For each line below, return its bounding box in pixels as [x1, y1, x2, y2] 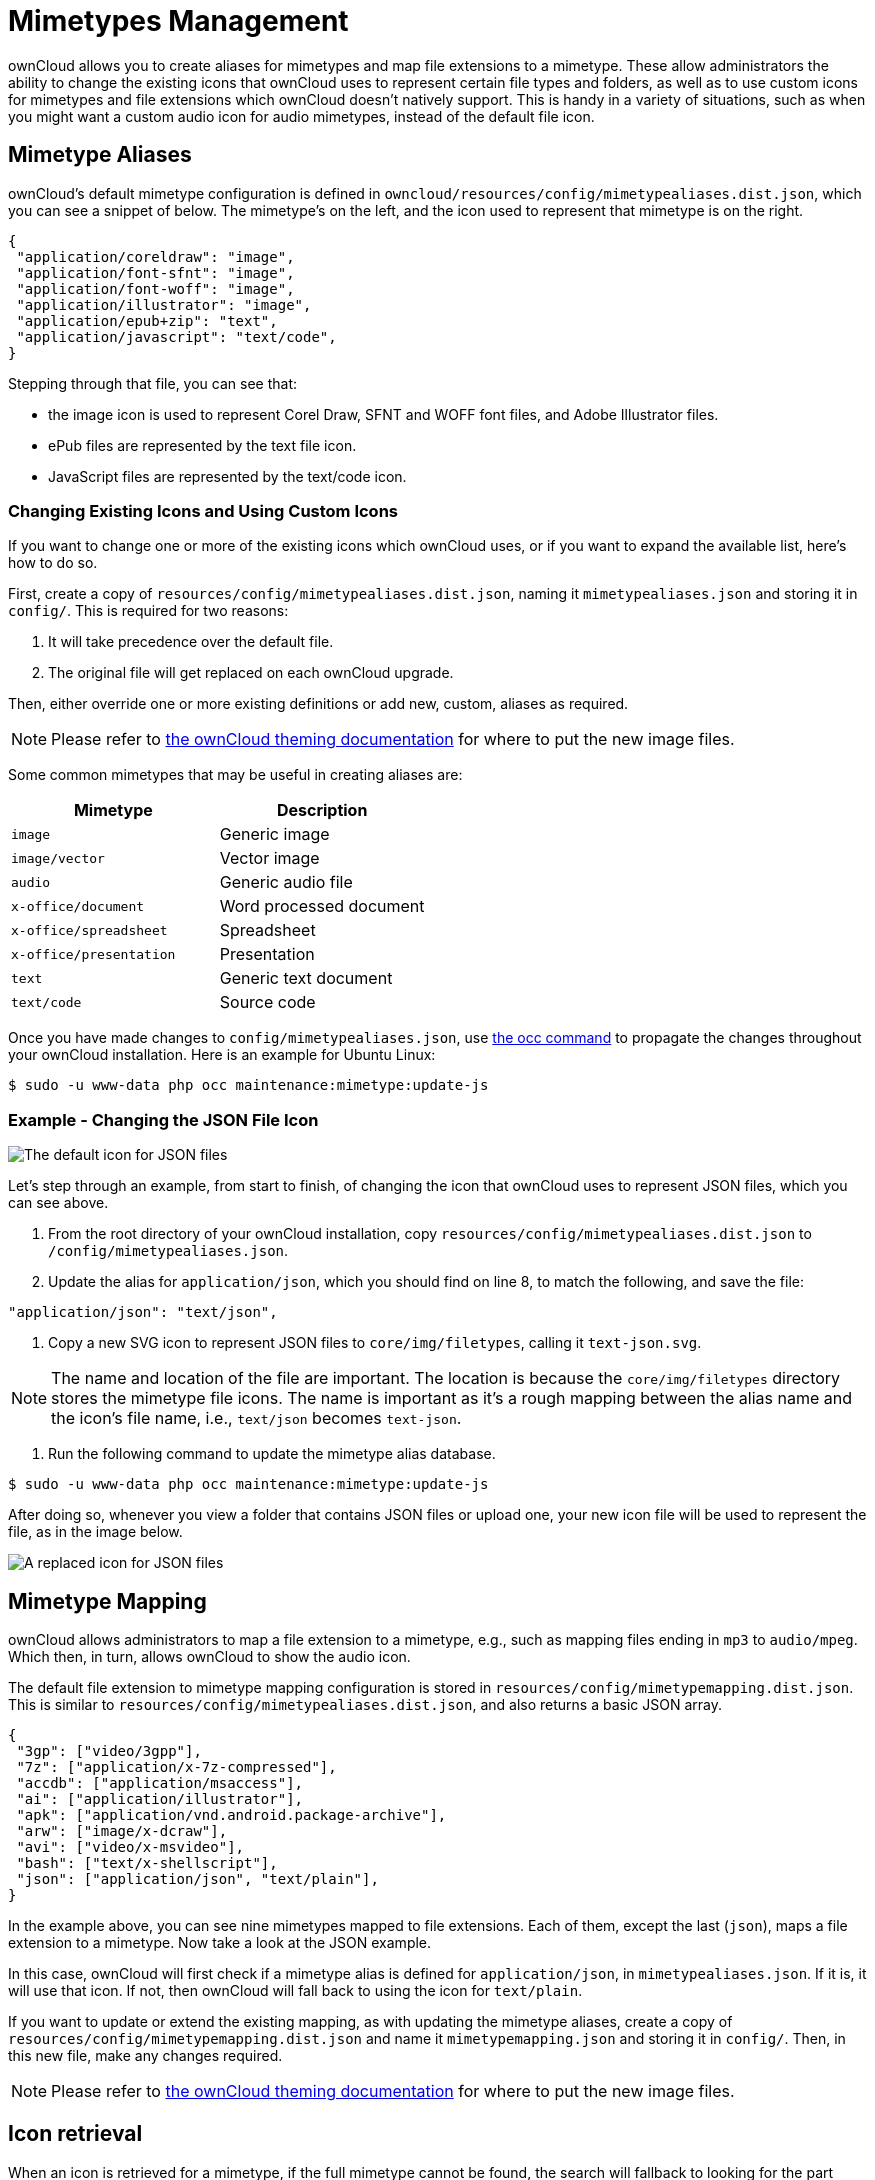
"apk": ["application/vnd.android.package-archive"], [16, 1806, 447, 1823]
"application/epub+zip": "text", [16, 312, 278, 329]
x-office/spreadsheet [11, 922, 168, 938]
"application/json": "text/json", [8, 1304, 278, 1321]
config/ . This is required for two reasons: [8, 602, 289, 620]
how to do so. [8, 554, 98, 572]
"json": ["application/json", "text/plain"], [16, 1870, 379, 1887]
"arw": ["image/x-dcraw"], [16, 1822, 228, 1839]
